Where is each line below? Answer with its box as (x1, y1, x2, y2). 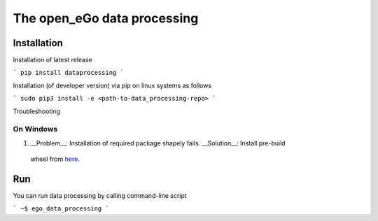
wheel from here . (30, 155, 80, 164)
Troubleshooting (13, 107, 61, 115)
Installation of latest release (13, 56, 92, 64)
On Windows (13, 124, 58, 134)
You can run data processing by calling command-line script (13, 192, 187, 200)
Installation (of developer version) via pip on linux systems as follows (13, 81, 212, 90)
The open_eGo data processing (13, 10, 199, 26)
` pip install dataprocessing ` (13, 69, 124, 77)
